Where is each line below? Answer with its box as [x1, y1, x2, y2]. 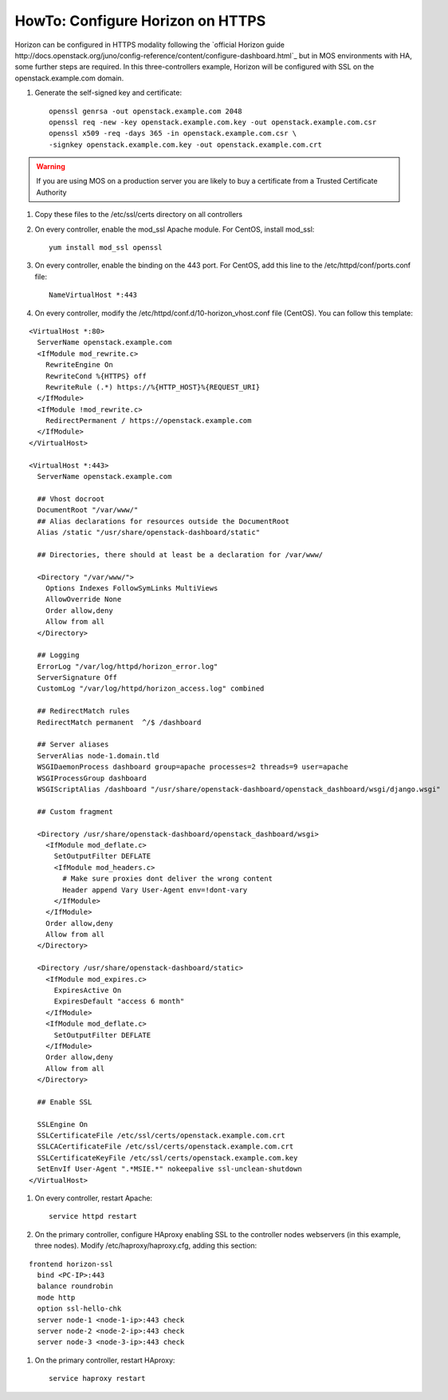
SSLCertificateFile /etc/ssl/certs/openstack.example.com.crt [37, 1131, 286, 1141]
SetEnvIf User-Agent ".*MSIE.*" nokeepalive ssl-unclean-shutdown [37, 1165, 302, 1173]
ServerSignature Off [37, 673, 118, 682]
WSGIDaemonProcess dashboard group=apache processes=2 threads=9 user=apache [37, 762, 348, 772]
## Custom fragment [37, 807, 113, 816]
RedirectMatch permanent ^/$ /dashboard [37, 718, 202, 726]
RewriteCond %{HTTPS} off [45, 371, 147, 381]
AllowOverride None [45, 595, 122, 604]
